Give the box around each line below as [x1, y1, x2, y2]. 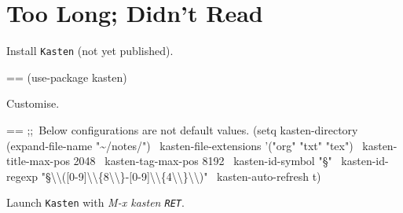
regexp [6, 167, 38, 184]
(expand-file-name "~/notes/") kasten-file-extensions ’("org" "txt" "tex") [6, 137, 354, 153]
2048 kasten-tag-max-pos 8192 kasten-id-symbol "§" [73, 152, 332, 169]
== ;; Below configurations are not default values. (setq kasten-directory [6, 121, 358, 138]
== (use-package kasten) [6, 68, 127, 85]
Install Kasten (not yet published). [6, 42, 174, 59]
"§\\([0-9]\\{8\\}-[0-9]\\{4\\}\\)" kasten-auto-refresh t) [41, 167, 321, 184]
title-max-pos [6, 152, 70, 169]
